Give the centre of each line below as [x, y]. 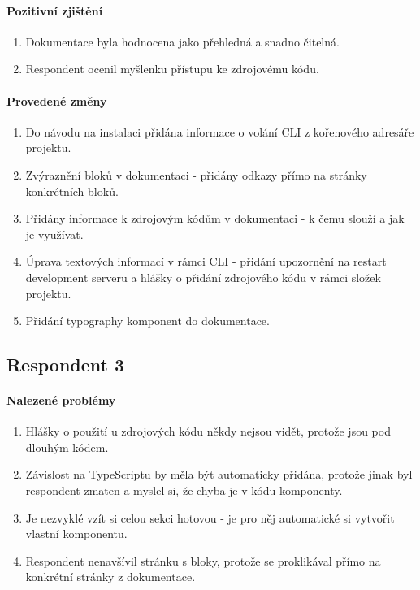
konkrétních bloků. [72, 191]
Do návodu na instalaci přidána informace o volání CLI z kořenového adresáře [220, 131]
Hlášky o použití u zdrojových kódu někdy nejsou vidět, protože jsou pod [208, 431]
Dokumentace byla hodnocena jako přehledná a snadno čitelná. [182, 41]
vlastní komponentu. [76, 534]
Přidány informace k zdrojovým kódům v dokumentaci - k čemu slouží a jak [215, 218]
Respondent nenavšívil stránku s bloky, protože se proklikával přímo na [203, 560]
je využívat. [54, 234]
